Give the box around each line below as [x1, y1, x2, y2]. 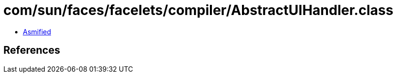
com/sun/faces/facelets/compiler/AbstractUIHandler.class [3, 2, 394, 18]
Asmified [23, 27, 52, 36]
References [3, 44, 60, 57]
